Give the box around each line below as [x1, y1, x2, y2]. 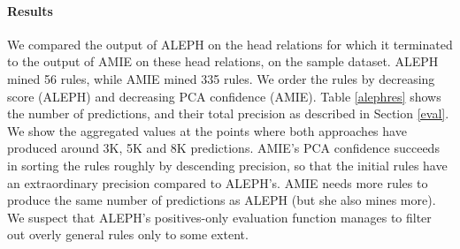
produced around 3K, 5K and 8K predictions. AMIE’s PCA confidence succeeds [7, 139, 440, 157]
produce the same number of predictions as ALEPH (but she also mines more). [7, 191, 436, 209]
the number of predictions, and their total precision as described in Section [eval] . [7, 104, 449, 123]
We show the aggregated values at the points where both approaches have [7, 121, 407, 140]
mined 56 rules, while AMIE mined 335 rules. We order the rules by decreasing [7, 69, 435, 87]
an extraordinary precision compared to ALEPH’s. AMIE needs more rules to [7, 173, 428, 192]
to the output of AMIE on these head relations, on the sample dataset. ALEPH [7, 52, 439, 71]
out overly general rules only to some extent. [7, 225, 249, 244]
